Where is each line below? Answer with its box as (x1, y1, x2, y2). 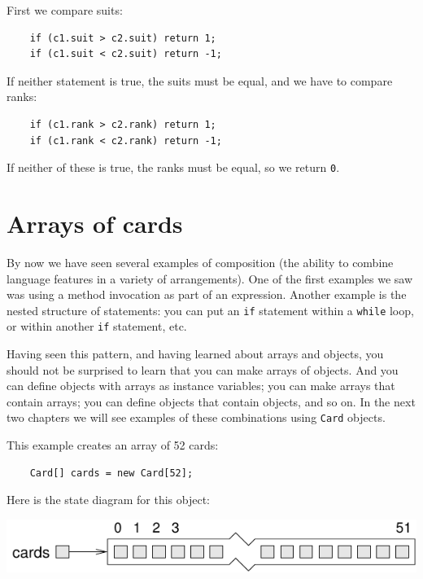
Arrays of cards (7, 207, 183, 239)
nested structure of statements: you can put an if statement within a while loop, (7, 301, 414, 318)
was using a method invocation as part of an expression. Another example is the (7, 286, 407, 303)
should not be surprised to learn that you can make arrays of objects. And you (7, 361, 399, 378)
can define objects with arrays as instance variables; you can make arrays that (7, 377, 395, 394)
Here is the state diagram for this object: (7, 491, 210, 508)
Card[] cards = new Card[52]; (29, 467, 194, 479)
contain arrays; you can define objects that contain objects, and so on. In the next (7, 393, 416, 410)
